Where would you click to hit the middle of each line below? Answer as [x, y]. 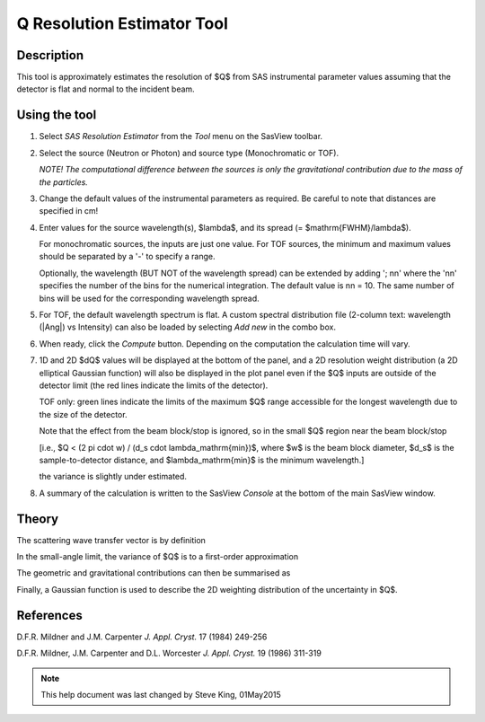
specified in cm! [69, 211]
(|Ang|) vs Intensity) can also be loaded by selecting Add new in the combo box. [188, 327]
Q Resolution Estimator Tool [123, 23]
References [49, 615]
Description [50, 55]
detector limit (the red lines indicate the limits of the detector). [154, 385]
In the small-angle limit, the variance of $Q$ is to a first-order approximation [158, 557]
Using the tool [57, 115]
